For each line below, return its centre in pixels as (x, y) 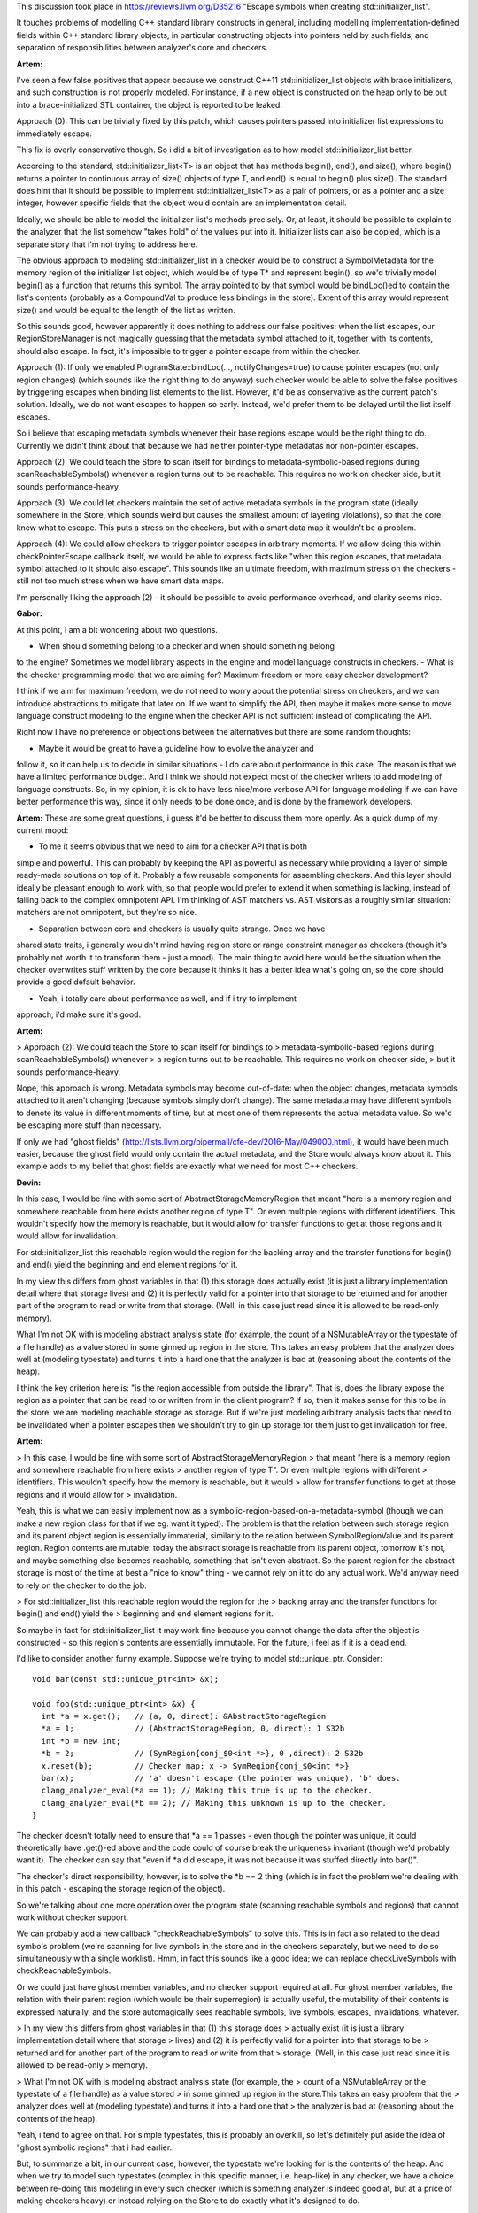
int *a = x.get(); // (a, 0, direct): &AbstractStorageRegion (184, 1716)
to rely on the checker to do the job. (82, 1585)
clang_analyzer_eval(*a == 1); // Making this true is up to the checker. (207, 1791)
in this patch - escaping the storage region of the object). (121, 1889)
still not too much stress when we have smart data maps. (120, 581)
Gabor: (30, 613)
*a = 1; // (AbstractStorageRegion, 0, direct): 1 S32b (193, 1729)
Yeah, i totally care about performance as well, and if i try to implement (167, 998)
